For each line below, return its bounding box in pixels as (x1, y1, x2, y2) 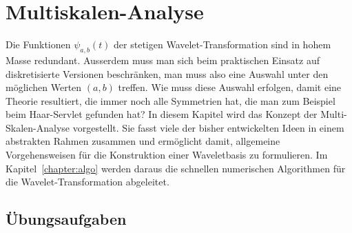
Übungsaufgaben (6, 208, 127, 230)
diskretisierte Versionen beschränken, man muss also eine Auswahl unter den (6, 66, 329, 81)
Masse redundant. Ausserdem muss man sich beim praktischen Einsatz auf (6, 52, 320, 67)
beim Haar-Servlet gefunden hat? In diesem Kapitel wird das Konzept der (6, 107, 318, 121)
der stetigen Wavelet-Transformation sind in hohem (114, 37, 331, 52)
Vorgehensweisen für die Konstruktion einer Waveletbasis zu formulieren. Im (6, 148, 328, 162)
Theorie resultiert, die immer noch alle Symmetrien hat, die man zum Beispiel (6, 93, 335, 108)
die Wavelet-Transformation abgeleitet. (6, 174, 169, 189)
